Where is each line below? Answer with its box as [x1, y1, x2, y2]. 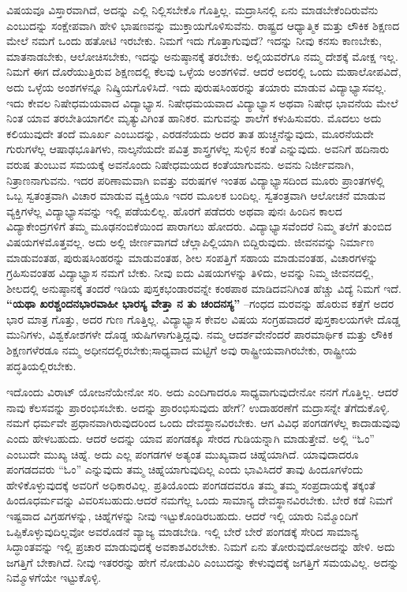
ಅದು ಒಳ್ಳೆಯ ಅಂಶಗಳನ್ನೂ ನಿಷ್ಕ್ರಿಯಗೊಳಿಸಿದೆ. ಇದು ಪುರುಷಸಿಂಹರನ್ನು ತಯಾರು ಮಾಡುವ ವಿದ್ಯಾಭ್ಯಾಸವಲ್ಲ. [6, 78, 386, 95]
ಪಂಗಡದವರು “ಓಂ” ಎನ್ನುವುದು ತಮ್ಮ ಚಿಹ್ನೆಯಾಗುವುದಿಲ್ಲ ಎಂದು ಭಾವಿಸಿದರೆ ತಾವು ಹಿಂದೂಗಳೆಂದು [6, 461, 364, 478]
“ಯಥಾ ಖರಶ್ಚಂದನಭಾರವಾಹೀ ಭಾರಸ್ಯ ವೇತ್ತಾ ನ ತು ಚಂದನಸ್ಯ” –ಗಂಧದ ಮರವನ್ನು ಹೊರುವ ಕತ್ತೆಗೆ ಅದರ [6, 295, 394, 312]
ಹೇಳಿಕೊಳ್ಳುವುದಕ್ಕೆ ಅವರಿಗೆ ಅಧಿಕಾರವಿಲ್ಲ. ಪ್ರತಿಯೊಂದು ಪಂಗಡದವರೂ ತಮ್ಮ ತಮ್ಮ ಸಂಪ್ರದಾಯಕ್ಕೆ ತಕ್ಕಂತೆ [6, 476, 375, 493]
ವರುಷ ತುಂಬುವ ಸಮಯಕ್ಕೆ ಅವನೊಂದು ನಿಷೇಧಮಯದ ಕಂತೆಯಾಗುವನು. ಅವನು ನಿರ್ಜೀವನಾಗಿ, [6, 155, 354, 172]
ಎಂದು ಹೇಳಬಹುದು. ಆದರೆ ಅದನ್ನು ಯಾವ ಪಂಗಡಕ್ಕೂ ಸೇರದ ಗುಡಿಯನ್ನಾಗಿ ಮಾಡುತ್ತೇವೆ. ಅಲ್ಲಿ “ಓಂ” [6, 430, 375, 447]
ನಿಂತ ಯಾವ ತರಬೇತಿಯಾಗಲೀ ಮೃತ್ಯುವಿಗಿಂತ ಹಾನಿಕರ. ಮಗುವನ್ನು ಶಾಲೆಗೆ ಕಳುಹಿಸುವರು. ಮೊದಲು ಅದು [6, 110, 382, 126]
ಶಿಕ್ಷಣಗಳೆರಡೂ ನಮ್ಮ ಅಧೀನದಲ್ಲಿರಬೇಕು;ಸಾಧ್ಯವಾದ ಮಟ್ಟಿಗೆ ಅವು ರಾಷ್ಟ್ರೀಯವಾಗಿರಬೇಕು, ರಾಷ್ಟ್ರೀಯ [6, 342, 357, 358]
